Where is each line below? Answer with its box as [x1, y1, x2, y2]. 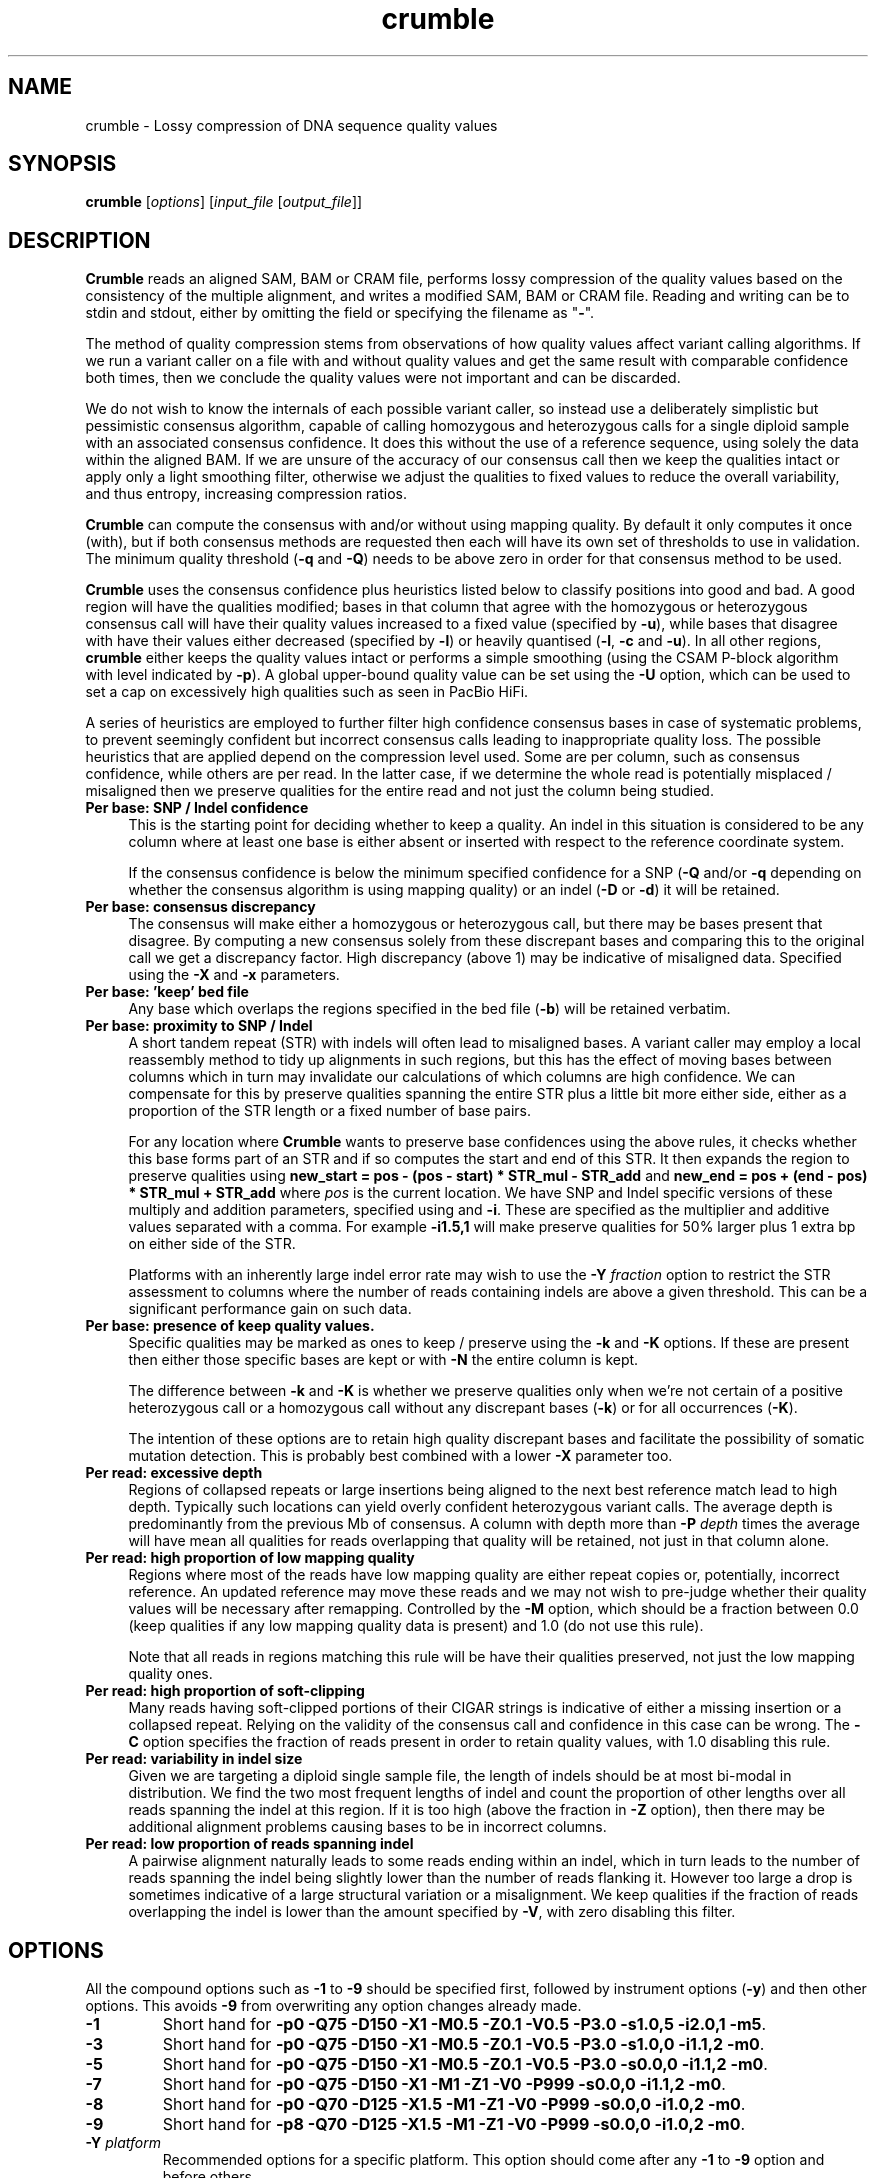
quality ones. [128, 1665, 213, 1683]
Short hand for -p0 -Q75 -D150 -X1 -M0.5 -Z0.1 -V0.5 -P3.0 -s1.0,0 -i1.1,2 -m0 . [162, 2034, 765, 2055]
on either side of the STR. [128, 1235, 296, 1253]
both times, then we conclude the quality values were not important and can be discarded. [85, 369, 681, 387]
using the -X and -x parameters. [128, 966, 340, 984]
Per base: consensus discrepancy [85, 898, 316, 916]
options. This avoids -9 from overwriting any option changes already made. [85, 1997, 582, 2015]
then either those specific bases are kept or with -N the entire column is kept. [128, 1351, 639, 1369]
